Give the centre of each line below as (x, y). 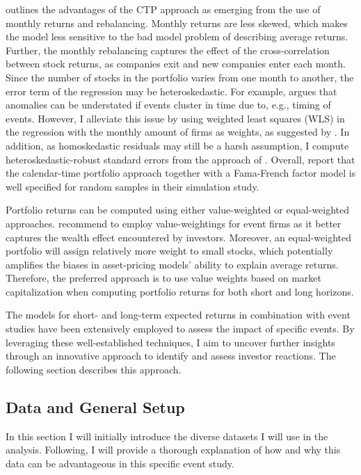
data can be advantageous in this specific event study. (120, 463)
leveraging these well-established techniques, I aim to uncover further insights (170, 342)
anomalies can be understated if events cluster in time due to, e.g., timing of (168, 105)
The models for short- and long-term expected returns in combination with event (178, 315)
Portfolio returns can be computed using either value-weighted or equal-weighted (178, 210)
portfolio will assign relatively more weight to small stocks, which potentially (169, 251)
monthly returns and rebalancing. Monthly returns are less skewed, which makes (177, 23)
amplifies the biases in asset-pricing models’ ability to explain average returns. (172, 264)
